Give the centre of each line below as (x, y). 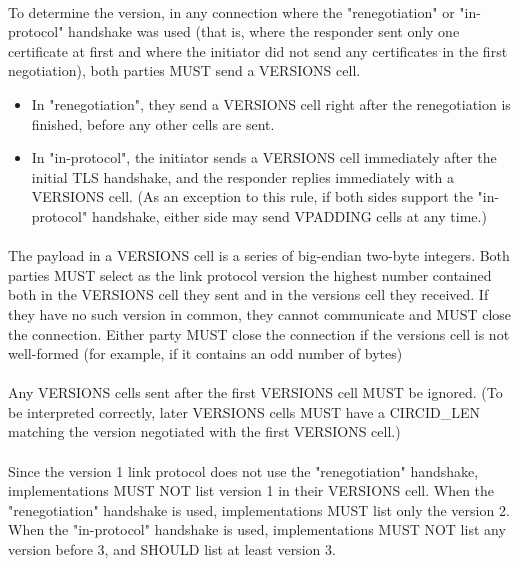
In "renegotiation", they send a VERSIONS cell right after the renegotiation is (271, 103)
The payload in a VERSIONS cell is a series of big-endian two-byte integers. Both (259, 255)
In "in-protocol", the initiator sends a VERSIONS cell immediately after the (264, 157)
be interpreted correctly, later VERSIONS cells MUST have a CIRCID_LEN (244, 411)
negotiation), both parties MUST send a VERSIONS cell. (184, 70)
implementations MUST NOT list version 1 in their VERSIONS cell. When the (251, 490)
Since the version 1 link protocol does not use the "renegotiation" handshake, (243, 470)
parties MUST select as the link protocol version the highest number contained (250, 274)
